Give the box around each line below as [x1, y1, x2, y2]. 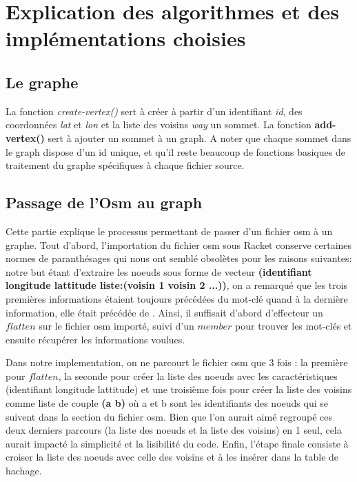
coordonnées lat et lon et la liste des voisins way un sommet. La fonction [6, 117, 312, 132]
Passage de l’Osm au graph [6, 192, 203, 213]
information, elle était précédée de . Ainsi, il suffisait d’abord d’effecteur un [6, 305, 323, 319]
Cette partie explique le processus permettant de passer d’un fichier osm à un [6, 223, 333, 238]
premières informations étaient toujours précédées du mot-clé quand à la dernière [6, 291, 348, 305]
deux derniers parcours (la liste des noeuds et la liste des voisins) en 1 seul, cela [6, 423, 342, 437]
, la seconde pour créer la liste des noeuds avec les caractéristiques [58, 368, 338, 383]
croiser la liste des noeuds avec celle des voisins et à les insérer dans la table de [6, 450, 339, 464]
